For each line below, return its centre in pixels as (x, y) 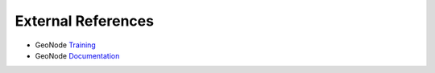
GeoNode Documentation (77, 55)
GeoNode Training (65, 45)
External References (85, 21)
